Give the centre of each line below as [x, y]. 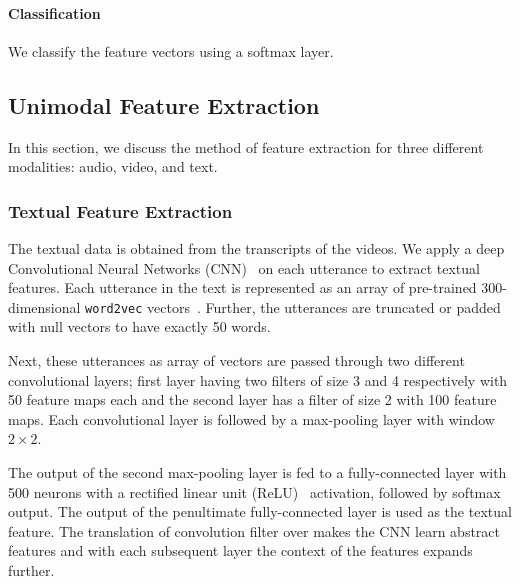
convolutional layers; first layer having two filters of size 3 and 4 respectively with [258, 379]
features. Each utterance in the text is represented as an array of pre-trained [242, 287]
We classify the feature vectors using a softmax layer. [171, 50]
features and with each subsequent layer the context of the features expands [240, 550]
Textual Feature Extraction [120, 210]
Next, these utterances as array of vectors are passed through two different [236, 360]
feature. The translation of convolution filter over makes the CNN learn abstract [254, 530]
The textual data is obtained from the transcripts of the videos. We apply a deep [256, 248]
